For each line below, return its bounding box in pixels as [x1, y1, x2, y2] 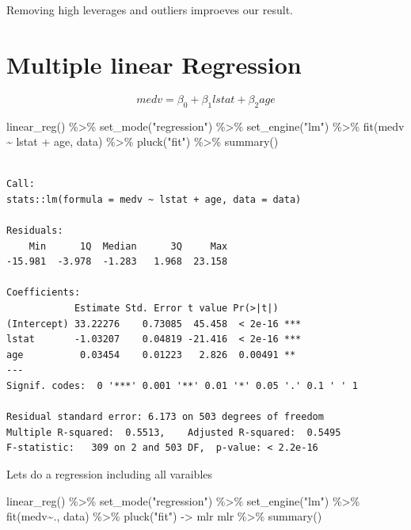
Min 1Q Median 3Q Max [29, 240, 228, 252]
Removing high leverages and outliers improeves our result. [6, 2, 293, 17]
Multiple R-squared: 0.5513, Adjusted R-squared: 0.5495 [6, 426, 341, 438]
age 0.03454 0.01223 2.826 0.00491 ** [6, 349, 296, 360]
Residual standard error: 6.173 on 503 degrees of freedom [6, 411, 324, 423]
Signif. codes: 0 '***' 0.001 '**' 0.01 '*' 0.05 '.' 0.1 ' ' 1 [6, 380, 358, 392]
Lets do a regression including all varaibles [6, 465, 213, 482]
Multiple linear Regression [6, 48, 302, 80]
